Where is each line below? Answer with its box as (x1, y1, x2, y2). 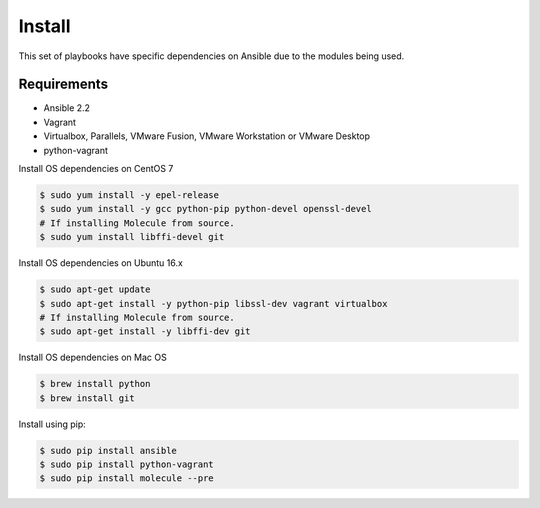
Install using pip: (18, 418, 87, 430)
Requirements (18, 76, 109, 93)
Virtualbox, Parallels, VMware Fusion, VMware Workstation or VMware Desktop (43, 130, 370, 142)
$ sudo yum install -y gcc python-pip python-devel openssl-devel (39, 203, 372, 215)
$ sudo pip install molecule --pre (39, 473, 214, 484)
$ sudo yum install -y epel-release (39, 190, 220, 200)
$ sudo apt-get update (39, 284, 151, 295)
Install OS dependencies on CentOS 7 (18, 163, 174, 175)
